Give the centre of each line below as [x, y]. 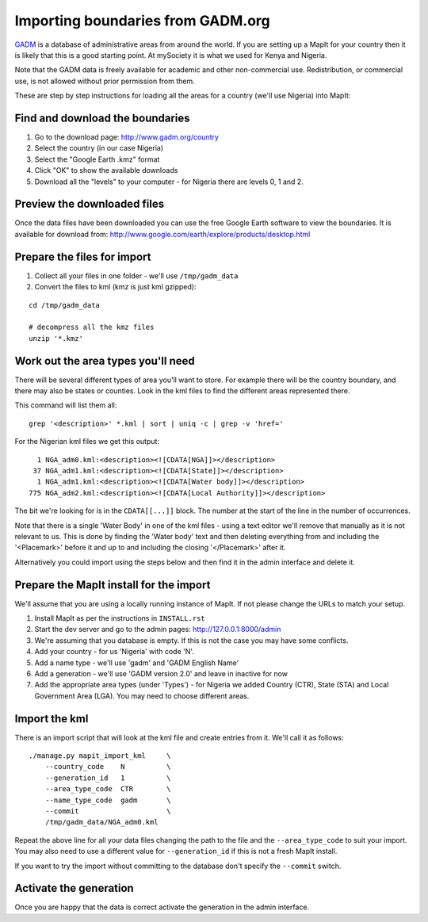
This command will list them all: [66, 405]
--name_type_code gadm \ [108, 800]
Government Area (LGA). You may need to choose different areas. [142, 696]
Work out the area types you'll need [105, 361]
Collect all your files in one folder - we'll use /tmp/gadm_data [136, 275]
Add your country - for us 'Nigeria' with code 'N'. [114, 652]
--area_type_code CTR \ [108, 789]
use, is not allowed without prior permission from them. [105, 81]
